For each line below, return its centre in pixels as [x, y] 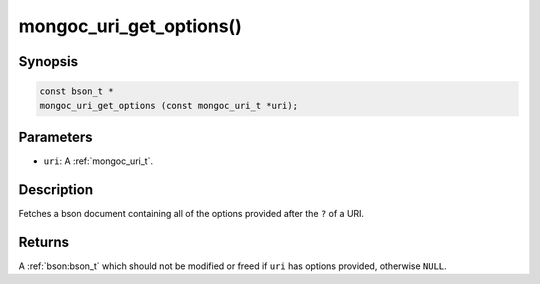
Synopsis [48, 61]
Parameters [55, 136]
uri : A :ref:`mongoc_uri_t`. [98, 161]
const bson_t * [76, 91]
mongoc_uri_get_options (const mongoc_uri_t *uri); [169, 105]
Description [56, 189]
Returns [44, 241]
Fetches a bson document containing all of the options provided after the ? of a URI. [191, 213]
